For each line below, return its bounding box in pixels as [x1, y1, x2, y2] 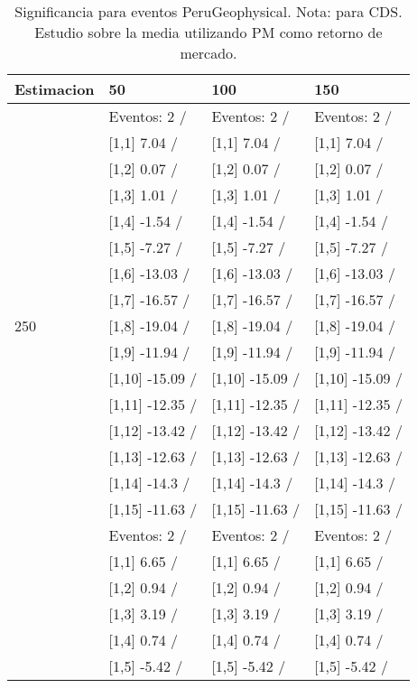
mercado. [180, 42, 237, 63]
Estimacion [14, 79, 95, 99]
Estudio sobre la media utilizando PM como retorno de [34, 22, 383, 42]
